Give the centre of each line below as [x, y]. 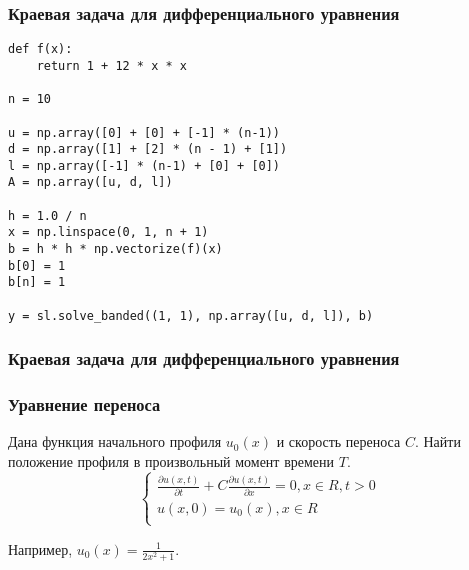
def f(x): [40, 49]
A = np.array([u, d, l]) [90, 182]
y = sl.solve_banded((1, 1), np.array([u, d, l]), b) [191, 315]
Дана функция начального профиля [115, 441]
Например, [40, 548]
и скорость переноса [338, 441]
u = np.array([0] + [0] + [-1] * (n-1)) [144, 132]
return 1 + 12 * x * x [111, 65]
